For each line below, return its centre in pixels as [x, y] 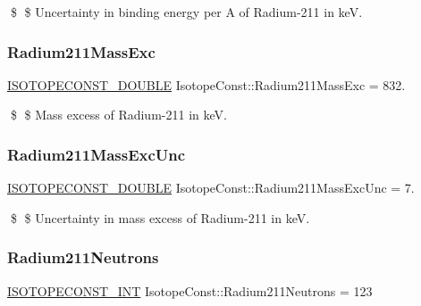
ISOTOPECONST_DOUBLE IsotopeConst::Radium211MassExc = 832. [206, 84]
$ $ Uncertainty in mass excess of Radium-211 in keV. [160, 217]
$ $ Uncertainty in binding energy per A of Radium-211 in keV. [186, 12]
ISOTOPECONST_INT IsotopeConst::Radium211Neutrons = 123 [190, 290]
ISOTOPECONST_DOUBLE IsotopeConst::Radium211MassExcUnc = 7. [211, 188]
